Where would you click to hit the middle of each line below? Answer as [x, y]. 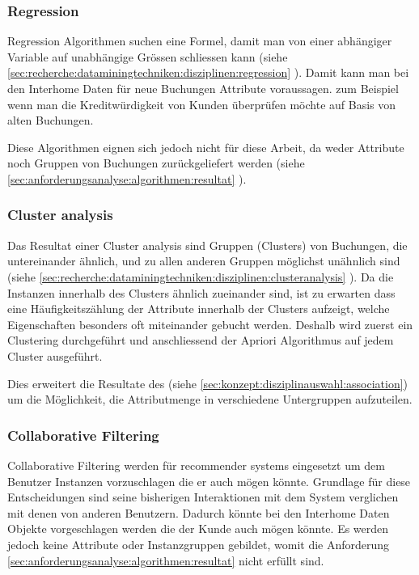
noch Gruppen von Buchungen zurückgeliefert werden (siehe [156, 163]
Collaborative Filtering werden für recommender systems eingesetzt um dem [196, 465]
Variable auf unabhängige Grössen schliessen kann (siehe [148, 56]
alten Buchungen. [51, 120]
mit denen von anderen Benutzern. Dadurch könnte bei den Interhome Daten [199, 512]
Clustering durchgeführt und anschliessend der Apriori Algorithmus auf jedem [201, 340]
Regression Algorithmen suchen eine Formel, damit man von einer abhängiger [200, 41]
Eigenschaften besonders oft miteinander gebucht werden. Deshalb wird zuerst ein [210, 324]
